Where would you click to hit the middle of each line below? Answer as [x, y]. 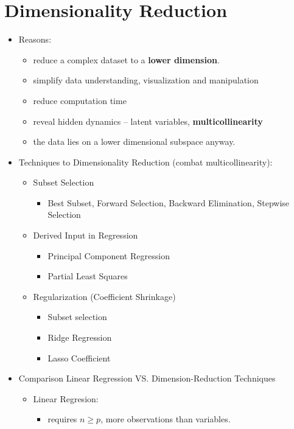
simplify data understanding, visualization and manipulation [146, 80]
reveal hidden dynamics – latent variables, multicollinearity [148, 121]
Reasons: [35, 39]
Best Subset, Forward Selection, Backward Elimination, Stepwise [169, 202]
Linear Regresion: [66, 398]
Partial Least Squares [88, 276]
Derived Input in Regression [86, 235]
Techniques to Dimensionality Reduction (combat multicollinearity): [145, 162]
